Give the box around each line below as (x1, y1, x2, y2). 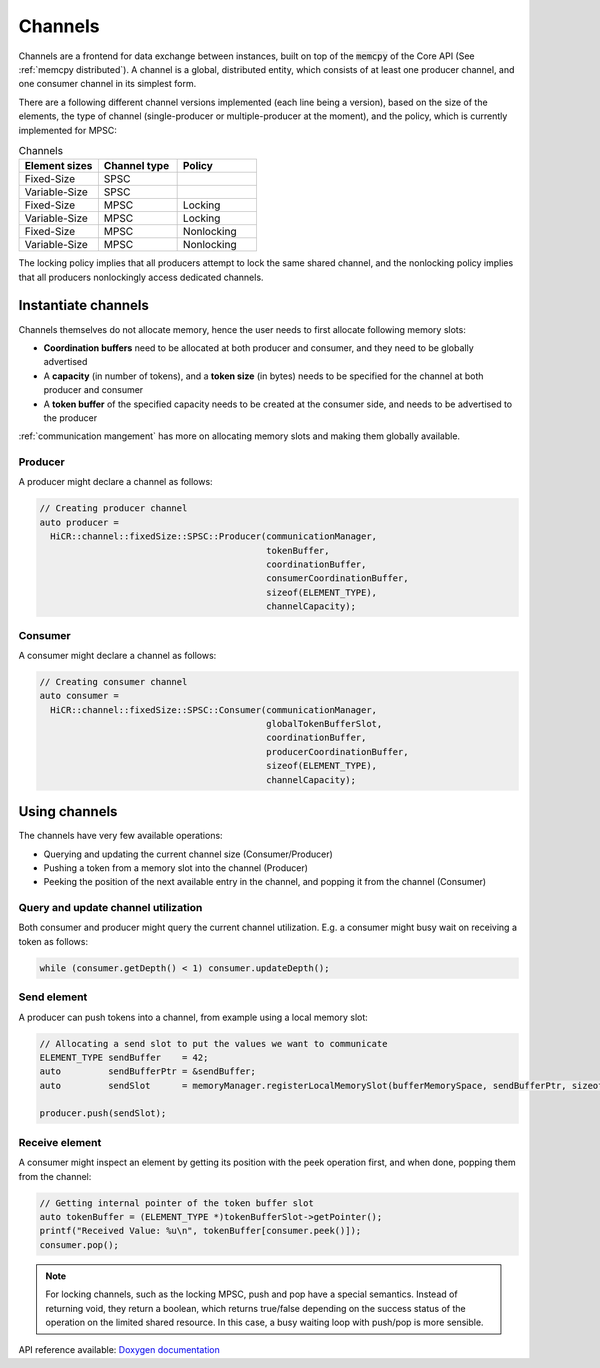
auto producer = (39, 516, 120, 528)
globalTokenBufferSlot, (266, 718, 383, 730)
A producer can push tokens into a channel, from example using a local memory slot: (18, 1011, 369, 1023)
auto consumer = (39, 690, 120, 702)
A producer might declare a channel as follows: (18, 476, 214, 488)
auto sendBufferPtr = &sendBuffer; (39, 1066, 257, 1077)
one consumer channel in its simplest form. (18, 78, 197, 90)
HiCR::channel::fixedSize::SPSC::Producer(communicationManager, (50, 531, 378, 542)
